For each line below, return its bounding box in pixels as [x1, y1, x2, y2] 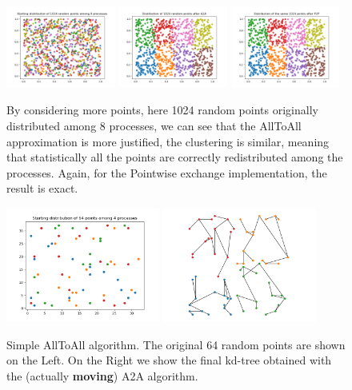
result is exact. [6, 180, 78, 197]
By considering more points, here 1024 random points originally [6, 101, 318, 118]
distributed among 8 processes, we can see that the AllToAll [6, 117, 302, 133]
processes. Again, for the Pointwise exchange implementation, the [6, 164, 327, 181]
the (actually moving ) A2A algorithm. [6, 367, 198, 384]
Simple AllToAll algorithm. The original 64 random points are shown [6, 336, 346, 352]
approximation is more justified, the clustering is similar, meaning [6, 133, 330, 149]
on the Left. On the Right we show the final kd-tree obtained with [6, 352, 332, 368]
